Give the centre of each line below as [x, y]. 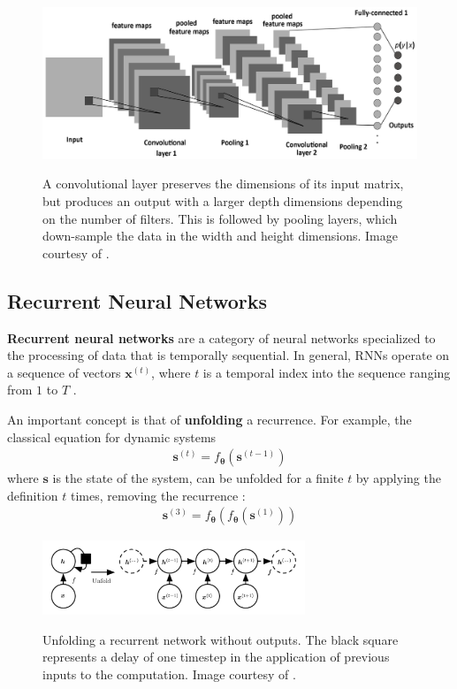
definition [33, 495]
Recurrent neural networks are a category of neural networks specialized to [221, 337]
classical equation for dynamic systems [112, 436]
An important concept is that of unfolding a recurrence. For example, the [209, 419]
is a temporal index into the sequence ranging [327, 372]
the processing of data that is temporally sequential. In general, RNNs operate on [228, 355]
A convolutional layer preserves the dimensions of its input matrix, [223, 184]
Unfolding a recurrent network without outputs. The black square [221, 639]
